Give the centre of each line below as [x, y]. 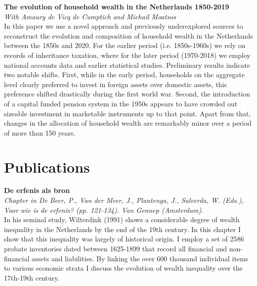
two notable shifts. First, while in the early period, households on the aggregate [125, 74]
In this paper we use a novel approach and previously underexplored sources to [124, 26]
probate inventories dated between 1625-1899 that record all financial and [115, 248]
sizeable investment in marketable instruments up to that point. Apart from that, [128, 113]
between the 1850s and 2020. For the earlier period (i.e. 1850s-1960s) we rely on [125, 45]
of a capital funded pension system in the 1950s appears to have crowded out [121, 103]
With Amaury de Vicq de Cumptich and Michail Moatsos [90, 16]
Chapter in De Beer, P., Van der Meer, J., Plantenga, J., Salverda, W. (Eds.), [124, 200]
